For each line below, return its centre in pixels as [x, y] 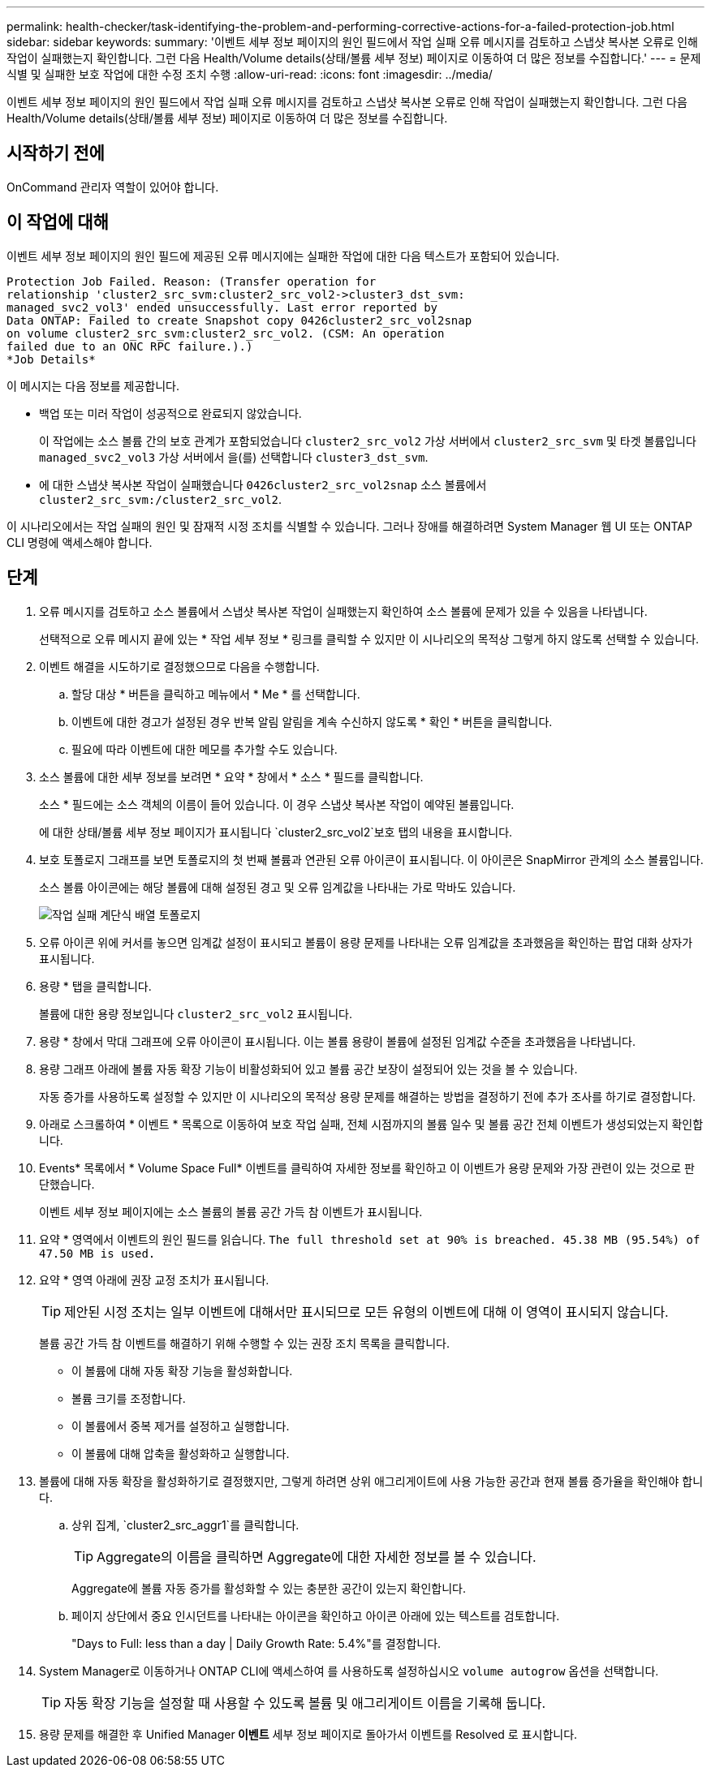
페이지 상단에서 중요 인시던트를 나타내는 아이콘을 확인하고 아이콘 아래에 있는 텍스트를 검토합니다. [316, 1615]
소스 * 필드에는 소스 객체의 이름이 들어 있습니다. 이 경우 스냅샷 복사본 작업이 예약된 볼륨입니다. [277, 804]
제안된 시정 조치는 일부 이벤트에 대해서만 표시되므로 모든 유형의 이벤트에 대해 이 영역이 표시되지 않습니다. [366, 1312]
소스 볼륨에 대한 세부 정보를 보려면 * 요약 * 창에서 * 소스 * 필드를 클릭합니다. [231, 776]
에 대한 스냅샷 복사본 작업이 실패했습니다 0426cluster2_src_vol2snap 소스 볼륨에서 [263, 484]
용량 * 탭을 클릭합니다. [95, 986]
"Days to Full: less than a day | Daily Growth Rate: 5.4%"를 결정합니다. [256, 1643]
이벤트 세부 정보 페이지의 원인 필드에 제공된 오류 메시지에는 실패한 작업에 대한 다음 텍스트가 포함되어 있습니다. [283, 256]
